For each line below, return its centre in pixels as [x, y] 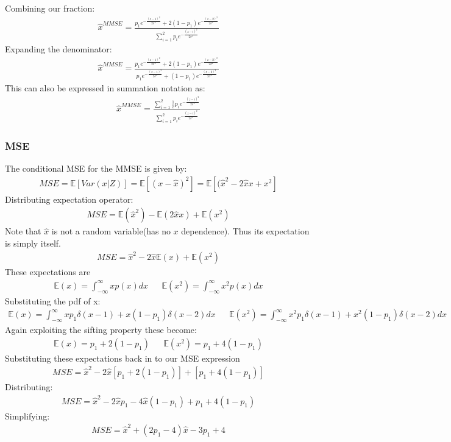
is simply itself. [33, 243]
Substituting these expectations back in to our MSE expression [123, 358]
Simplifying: [27, 416]
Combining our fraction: [50, 8]
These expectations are [48, 272]
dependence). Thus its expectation [245, 231]
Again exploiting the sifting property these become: [101, 330]
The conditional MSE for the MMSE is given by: [96, 168]
